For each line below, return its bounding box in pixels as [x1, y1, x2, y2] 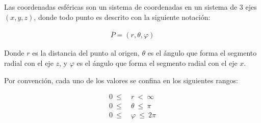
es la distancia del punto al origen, [32, 47, 140, 58]
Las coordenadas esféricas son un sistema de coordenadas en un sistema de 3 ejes [4, 2, 257, 12]
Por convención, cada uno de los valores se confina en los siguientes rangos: [4, 75, 238, 85]
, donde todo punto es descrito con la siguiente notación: [34, 11, 211, 22]
